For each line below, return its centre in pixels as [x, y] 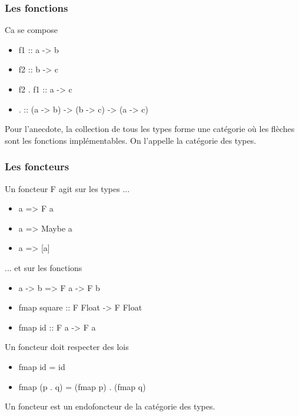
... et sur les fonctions [44, 267]
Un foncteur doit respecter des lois [67, 347]
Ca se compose [31, 30]
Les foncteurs [37, 166]
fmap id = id [42, 366]
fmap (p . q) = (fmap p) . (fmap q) [82, 386]
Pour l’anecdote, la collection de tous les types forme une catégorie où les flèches [150, 129]
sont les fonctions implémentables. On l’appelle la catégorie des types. [131, 140]
